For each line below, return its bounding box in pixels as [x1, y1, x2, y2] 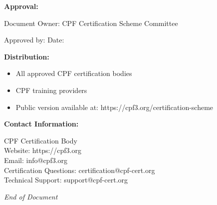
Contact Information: [4, 118, 79, 129]
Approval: [4, 1, 38, 11]
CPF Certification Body [4, 135, 77, 145]
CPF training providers [15, 84, 87, 95]
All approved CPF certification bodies [15, 68, 132, 78]
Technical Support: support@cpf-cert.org [4, 174, 128, 185]
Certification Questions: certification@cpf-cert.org [4, 164, 155, 175]
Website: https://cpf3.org [4, 145, 81, 155]
